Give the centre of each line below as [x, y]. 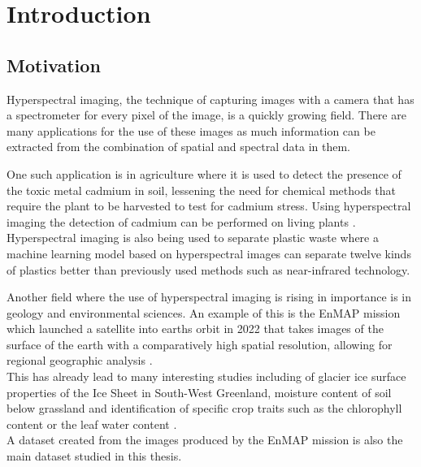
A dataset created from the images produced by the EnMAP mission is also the [205, 440]
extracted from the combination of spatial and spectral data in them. [179, 147]
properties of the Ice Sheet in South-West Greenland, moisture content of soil [199, 392]
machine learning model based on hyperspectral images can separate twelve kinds [209, 253]
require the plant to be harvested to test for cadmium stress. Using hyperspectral [209, 206]
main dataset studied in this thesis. [94, 456]
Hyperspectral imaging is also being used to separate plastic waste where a [193, 238]
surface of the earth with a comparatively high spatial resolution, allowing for [200, 344]
